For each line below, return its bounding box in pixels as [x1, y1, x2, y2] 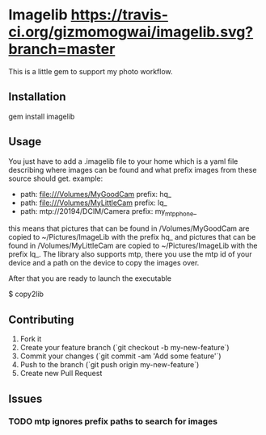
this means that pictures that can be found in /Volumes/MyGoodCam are [8, 224, 250, 233]
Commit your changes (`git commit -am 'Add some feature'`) [19, 351, 222, 361]
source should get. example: [8, 174, 103, 183]
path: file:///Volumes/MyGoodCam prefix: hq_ [19, 189, 172, 199]
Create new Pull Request [19, 369, 103, 379]
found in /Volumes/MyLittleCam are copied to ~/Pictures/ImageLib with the [8, 241, 258, 251]
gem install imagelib [8, 111, 75, 121]
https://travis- [70, 6, 168, 24]
